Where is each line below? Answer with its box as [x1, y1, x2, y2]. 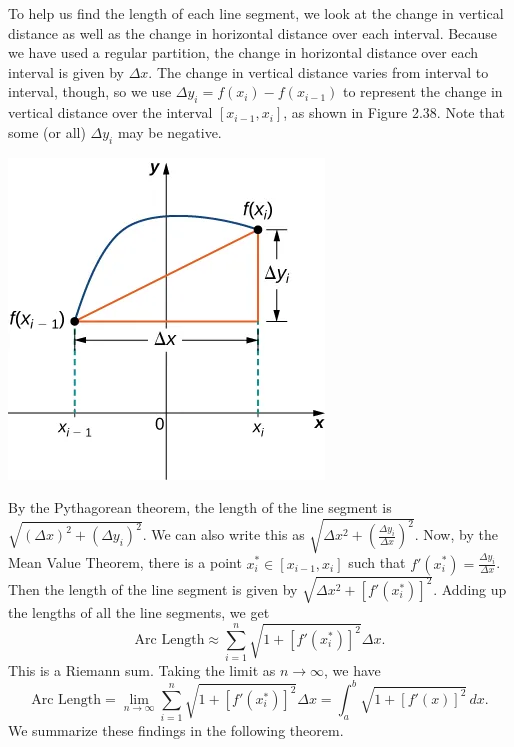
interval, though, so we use [8, 81, 172, 102]
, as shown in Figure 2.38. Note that [283, 102, 505, 123]
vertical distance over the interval [8, 102, 213, 123]
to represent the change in [342, 81, 503, 102]
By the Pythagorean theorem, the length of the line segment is [8, 497, 392, 518]
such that [348, 552, 406, 573]
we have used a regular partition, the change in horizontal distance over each [8, 42, 479, 63]
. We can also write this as [142, 524, 305, 545]
